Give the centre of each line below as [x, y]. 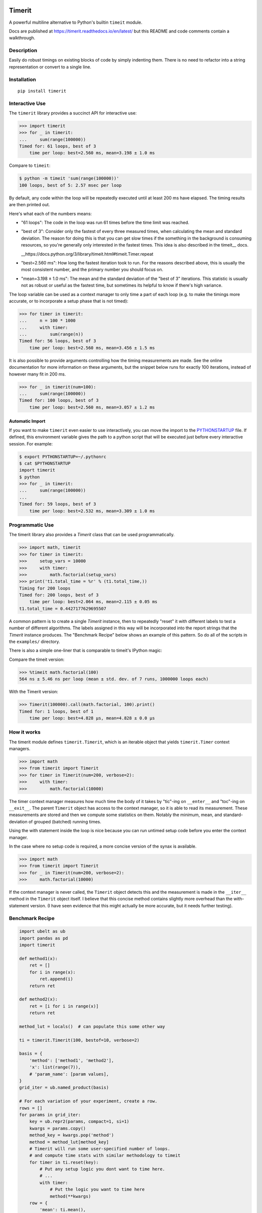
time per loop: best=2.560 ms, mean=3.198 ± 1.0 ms [92, 153]
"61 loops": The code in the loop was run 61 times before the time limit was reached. [105, 222]
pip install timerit [42, 91]
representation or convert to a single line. [50, 67]
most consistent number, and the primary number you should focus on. [92, 270]
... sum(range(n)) [51, 334]
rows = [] [31, 1108]
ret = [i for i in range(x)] [64, 1006]
